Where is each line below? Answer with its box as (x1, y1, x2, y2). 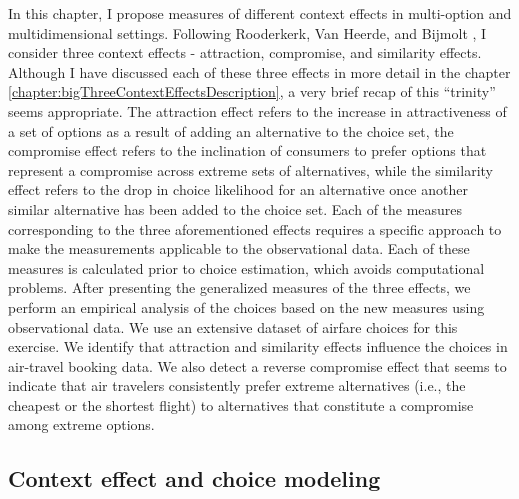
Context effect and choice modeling (8, 463, 381, 494)
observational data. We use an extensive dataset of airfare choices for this (8, 316, 458, 337)
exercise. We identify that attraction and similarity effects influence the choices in (8, 336, 508, 357)
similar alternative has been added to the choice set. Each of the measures (8, 198, 463, 219)
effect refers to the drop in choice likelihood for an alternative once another (8, 179, 468, 200)
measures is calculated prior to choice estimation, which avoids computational (8, 257, 485, 278)
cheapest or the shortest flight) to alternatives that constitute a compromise (8, 394, 474, 415)
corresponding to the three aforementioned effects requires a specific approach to (8, 218, 502, 239)
